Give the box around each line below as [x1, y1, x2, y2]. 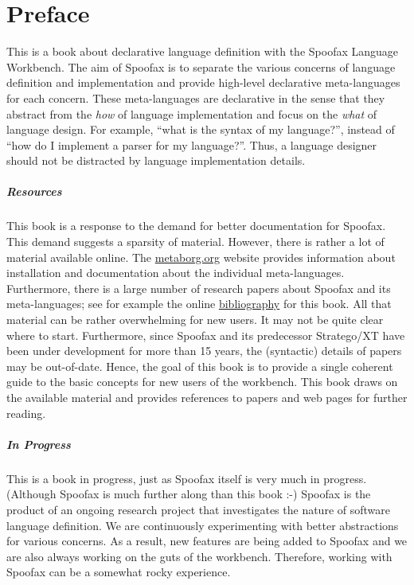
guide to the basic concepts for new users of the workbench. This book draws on [6, 373, 398, 390]
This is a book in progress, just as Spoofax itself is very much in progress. [6, 470, 367, 486]
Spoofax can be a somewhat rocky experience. [6, 564, 231, 580]
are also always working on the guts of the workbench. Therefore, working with [6, 548, 393, 564]
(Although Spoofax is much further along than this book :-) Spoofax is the [6, 486, 371, 502]
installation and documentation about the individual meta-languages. [6, 264, 345, 281]
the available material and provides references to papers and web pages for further [6, 388, 408, 405]
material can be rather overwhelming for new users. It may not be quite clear [6, 311, 384, 327]
